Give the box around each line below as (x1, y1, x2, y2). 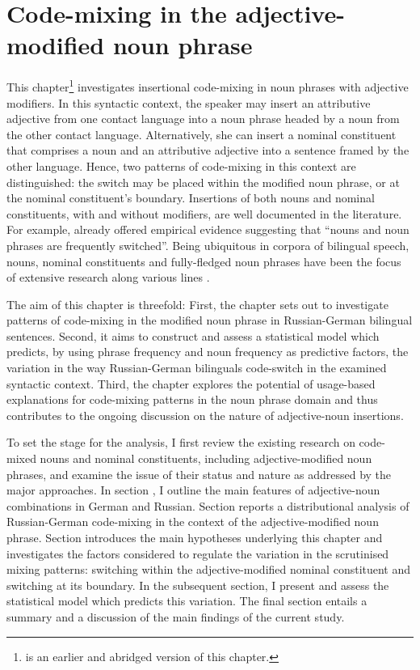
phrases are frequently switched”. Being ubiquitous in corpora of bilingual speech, (6, 236, 409, 253)
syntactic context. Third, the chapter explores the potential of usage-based (6, 375, 376, 392)
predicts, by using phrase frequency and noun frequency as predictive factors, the (6, 343, 409, 360)
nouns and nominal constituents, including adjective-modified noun (40, 450, 372, 467)
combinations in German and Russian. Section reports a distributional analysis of (6, 497, 409, 514)
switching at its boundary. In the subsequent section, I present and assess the (6, 576, 389, 593)
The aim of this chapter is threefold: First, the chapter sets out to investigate (6, 295, 388, 312)
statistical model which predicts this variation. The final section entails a (6, 592, 367, 609)
